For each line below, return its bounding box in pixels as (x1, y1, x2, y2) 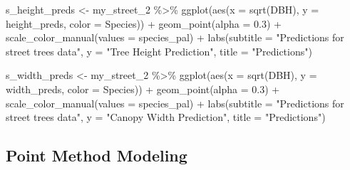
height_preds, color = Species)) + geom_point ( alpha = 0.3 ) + (6, 16, 282, 31)
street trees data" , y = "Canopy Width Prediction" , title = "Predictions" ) (6, 110, 326, 124)
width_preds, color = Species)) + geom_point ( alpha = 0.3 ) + (6, 81, 280, 96)
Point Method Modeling (6, 144, 187, 166)
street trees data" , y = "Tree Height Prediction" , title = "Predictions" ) (6, 43, 312, 58)
